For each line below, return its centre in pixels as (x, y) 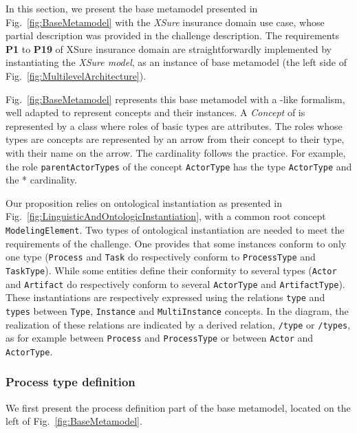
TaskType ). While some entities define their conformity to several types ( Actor (171, 270)
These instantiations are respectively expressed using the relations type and (165, 297)
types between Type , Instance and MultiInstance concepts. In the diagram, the (177, 310)
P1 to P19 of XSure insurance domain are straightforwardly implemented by (169, 48)
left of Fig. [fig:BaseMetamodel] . (74, 421)
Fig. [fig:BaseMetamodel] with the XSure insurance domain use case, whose (165, 22)
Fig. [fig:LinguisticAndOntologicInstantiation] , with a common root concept (166, 216)
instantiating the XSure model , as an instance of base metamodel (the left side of (176, 62)
